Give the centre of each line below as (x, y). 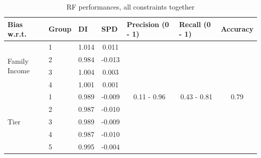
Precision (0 (148, 24)
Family (18, 60)
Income (19, 70)
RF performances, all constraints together (130, 7)
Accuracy (237, 29)
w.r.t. (17, 34)
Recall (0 (195, 24)
